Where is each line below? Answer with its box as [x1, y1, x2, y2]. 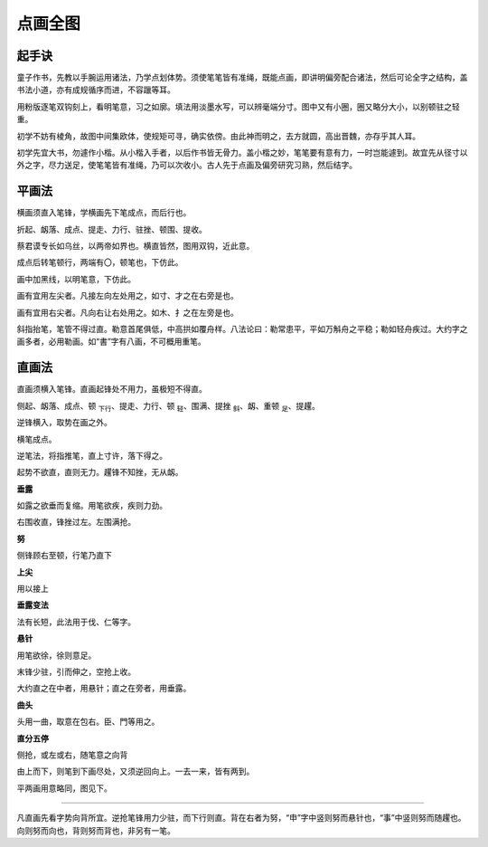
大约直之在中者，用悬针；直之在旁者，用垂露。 [16, 683, 192, 694]
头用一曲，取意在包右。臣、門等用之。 [16, 716, 160, 728]
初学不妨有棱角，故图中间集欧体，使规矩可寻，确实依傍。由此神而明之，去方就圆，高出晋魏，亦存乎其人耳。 [16, 130, 420, 141]
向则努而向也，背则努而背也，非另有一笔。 [16, 824, 175, 836]
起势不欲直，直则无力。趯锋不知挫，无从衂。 [16, 467, 183, 478]
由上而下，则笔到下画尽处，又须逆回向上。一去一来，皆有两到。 [16, 766, 255, 777]
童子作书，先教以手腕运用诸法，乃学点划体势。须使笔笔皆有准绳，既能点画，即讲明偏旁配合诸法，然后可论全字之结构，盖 [16, 72, 468, 83]
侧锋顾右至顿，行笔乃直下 [16, 550, 112, 561]
